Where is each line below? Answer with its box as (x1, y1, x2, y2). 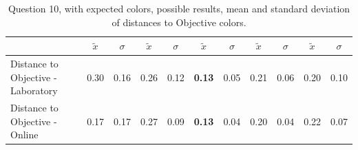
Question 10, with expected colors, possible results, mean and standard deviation (8, 1, 350, 15)
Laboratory (10, 83, 58, 98)
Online (10, 127, 39, 142)
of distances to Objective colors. (112, 14, 246, 29)
